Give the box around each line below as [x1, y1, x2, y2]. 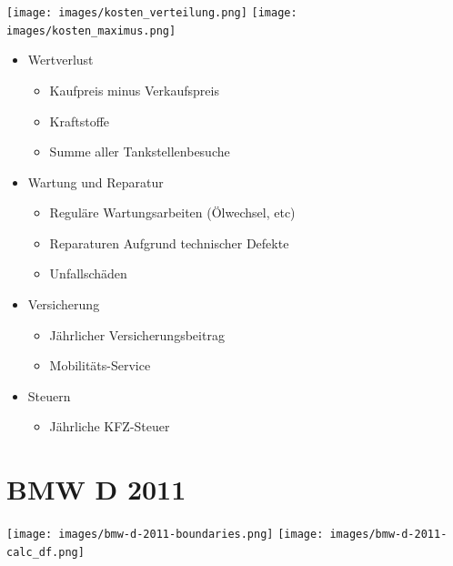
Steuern [27, 386, 71, 405]
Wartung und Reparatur [27, 172, 164, 191]
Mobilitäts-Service [49, 356, 151, 375]
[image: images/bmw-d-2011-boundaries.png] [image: [6, 528, 324, 541]
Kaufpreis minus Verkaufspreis [49, 80, 219, 99]
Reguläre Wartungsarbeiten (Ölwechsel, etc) [49, 203, 296, 222]
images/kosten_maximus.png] [6, 24, 176, 37]
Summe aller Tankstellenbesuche [49, 142, 230, 161]
